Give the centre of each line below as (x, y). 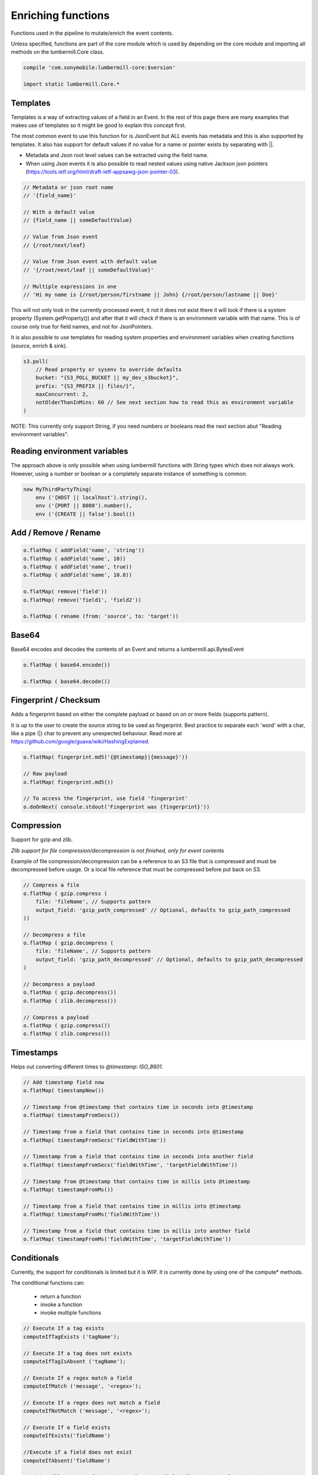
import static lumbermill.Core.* (72, 84)
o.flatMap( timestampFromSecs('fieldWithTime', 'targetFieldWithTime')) (130, 1165)
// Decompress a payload (59, 984)
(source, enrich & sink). (39, 346)
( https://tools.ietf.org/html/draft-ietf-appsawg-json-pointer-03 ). (102, 172)
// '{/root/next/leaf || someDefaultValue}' (89, 270)
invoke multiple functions (71, 1313)
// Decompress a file (54, 935)
